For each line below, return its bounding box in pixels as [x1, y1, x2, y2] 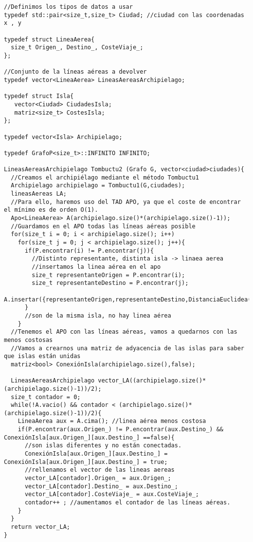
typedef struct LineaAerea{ [4, 36, 95, 43]
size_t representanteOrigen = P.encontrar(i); [32, 271, 185, 279]
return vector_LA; [11, 523, 71, 530]
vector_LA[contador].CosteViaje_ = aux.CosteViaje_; [24, 491, 199, 498]
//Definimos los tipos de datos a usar [4, 3, 133, 10]
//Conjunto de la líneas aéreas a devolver [4, 68, 147, 76]
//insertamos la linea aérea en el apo [32, 263, 161, 270]
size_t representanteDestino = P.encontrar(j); [32, 280, 189, 287]
